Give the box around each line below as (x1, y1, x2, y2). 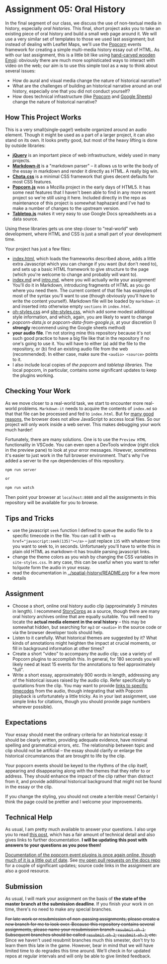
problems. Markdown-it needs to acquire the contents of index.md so (17, 405, 158, 411)
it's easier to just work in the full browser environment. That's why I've (5, 452, 149, 458)
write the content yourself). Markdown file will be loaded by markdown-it (12, 298, 161, 304)
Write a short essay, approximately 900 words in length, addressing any (12, 672, 160, 678)
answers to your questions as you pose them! (5, 842, 101, 848)
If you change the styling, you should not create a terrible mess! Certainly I (5, 793, 158, 799)
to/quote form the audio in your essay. (12, 565, 91, 570)
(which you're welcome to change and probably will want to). (12, 271, 138, 277)
